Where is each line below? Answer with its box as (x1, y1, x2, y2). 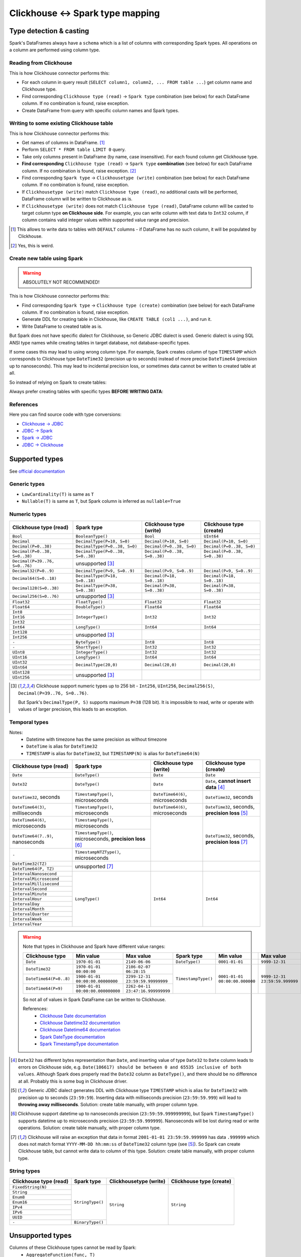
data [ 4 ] (205, 784, 225, 791)
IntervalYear (12, 922, 42, 927)
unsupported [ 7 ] (75, 863, 114, 870)
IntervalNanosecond (12, 871, 57, 877)
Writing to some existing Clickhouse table (9, 120, 113, 127)
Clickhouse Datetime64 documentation (40, 1027, 120, 1033)
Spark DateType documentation (40, 1034, 105, 1040)
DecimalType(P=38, (75, 583, 118, 588)
